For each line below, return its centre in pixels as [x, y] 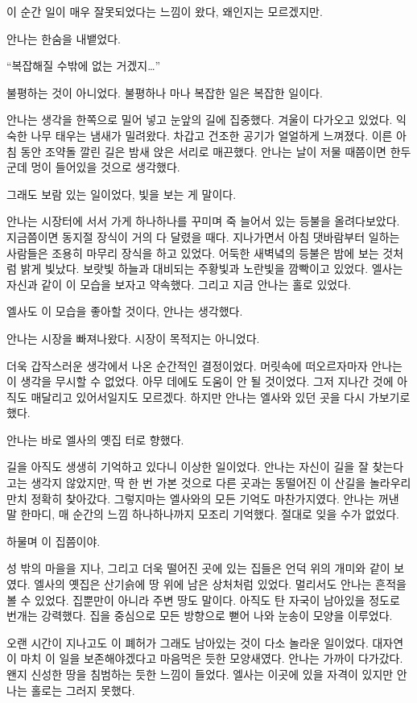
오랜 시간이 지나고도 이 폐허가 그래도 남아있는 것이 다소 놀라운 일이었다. [188, 642]
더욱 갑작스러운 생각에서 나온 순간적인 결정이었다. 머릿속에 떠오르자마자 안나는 [204, 365]
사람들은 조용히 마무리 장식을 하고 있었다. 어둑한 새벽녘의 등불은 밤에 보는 [193, 252]
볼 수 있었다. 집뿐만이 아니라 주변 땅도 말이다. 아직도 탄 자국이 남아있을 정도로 [203, 600]
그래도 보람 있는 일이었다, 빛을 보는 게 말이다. [122, 194]
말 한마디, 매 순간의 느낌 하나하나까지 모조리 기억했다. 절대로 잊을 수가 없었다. [203, 514]
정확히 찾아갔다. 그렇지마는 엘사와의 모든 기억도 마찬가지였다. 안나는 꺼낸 [215, 498]
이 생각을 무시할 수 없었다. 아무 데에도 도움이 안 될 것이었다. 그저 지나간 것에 [200, 381]
